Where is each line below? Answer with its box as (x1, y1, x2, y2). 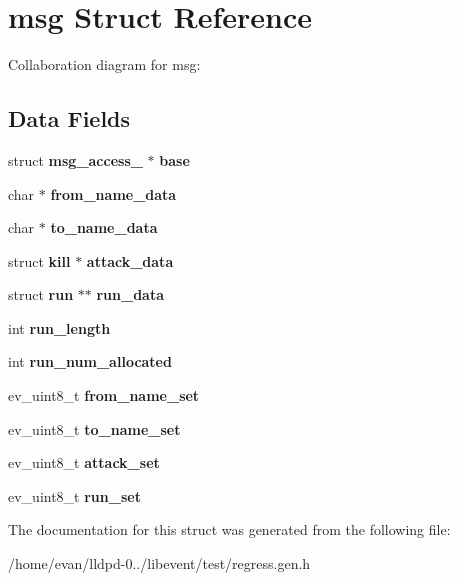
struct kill (8, 250, 71, 271)
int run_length (8, 317, 111, 338)
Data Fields (8, 103, 131, 134)
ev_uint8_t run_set (8, 485, 141, 506)
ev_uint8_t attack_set (8, 452, 160, 473)
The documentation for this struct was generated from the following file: (8, 519, 451, 540)
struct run (8, 284, 74, 305)
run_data (96, 284, 164, 305)
